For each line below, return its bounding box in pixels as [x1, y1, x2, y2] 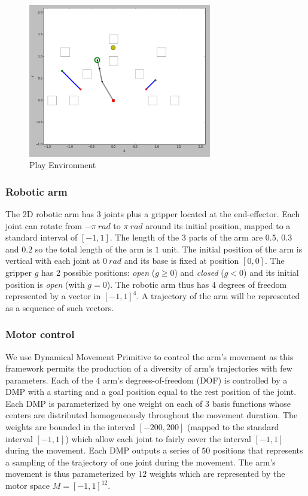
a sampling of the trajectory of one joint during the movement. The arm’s [5, 455, 276, 468]
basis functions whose [212, 397, 291, 409]
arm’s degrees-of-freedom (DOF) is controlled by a [102, 373, 288, 386]
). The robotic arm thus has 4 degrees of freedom [106, 278, 287, 290]
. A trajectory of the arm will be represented [136, 290, 300, 302]
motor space [5, 479, 50, 492]
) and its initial [243, 266, 299, 278]
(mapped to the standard [187, 421, 279, 433]
